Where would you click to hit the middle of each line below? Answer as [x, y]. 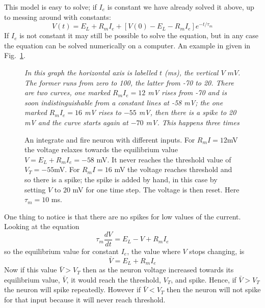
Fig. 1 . [15, 55]
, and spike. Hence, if [204, 279]
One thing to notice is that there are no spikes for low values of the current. [123, 216]
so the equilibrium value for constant [62, 251]
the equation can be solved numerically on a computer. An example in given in [127, 45]
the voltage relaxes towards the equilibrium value [101, 149]
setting [35, 189]
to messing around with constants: [58, 17]
